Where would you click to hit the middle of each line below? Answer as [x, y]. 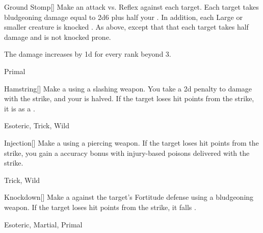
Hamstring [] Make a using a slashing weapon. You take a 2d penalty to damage [128, 88]
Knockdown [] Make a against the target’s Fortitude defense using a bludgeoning [129, 197]
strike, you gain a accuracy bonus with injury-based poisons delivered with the [127, 153]
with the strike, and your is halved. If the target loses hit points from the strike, [129, 98]
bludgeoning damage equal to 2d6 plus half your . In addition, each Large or [123, 17]
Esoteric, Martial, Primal [43, 224]
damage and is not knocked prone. [58, 37]
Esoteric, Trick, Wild [37, 125]
